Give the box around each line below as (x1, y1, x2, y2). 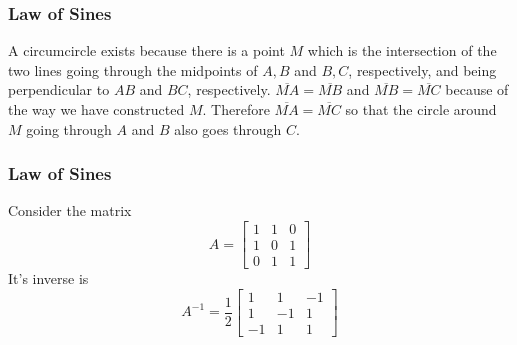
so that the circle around (345, 99, 497, 119)
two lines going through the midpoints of (8, 59, 258, 80)
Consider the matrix (8, 200, 132, 221)
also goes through (174, 118, 282, 139)
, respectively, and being (348, 59, 497, 80)
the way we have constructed (8, 99, 185, 119)
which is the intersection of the (307, 40, 497, 61)
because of (445, 79, 509, 100)
